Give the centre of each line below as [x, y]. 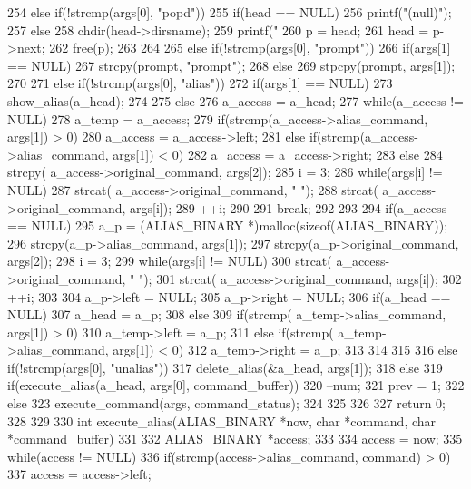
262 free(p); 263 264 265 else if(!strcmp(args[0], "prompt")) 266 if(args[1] [250, 48]
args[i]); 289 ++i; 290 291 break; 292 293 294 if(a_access [289, 207]
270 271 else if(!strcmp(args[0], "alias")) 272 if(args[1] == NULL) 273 [200, 83]
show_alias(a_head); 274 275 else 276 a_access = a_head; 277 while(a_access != [235, 100]
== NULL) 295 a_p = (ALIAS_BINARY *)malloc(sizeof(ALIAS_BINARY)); [228, 225]
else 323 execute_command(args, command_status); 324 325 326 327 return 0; [227, 403]
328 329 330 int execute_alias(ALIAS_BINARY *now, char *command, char [222, 421]
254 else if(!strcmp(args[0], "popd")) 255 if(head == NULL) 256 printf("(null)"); [230, 12]
